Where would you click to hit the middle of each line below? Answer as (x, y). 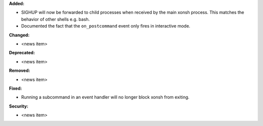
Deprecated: (22, 53)
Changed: (19, 35)
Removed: (19, 71)
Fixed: (15, 88)
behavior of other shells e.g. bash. (56, 19)
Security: (19, 106)
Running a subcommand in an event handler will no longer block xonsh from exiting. (105, 97)
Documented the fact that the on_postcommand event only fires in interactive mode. (106, 26)
